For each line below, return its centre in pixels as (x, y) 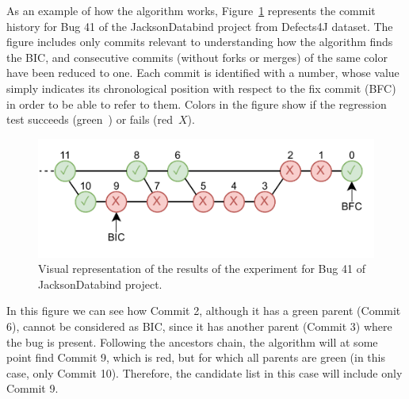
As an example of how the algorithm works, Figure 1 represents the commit (191, 10)
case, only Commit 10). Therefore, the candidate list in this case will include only (204, 372)
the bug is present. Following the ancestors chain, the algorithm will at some (192, 341)
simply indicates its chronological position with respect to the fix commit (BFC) (201, 88)
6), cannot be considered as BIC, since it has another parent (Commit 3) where (199, 326)
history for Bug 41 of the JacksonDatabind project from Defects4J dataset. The (200, 26)
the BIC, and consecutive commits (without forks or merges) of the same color (197, 57)
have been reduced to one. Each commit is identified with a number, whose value (203, 73)
